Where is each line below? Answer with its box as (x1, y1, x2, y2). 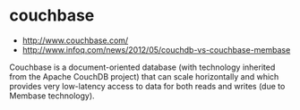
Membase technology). (9, 90, 96, 101)
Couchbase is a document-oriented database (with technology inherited (9, 62, 276, 72)
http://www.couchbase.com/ (21, 35, 129, 46)
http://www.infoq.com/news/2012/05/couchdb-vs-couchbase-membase (21, 44, 291, 55)
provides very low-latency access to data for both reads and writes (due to (9, 80, 286, 91)
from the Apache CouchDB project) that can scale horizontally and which (9, 71, 279, 81)
